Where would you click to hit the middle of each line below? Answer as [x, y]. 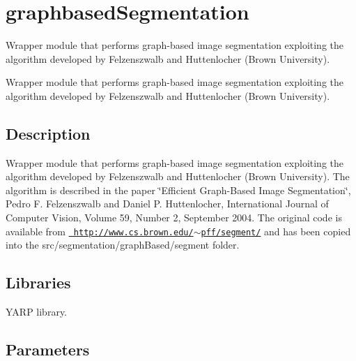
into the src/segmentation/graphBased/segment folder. [123, 245]
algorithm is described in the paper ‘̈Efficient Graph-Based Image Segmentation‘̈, [178, 190]
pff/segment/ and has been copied [276, 231]
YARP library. [37, 312]
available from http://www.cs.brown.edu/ [100, 231]
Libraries [38, 282]
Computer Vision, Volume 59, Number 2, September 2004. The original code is [174, 218]
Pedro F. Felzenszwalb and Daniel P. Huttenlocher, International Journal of [167, 204]
